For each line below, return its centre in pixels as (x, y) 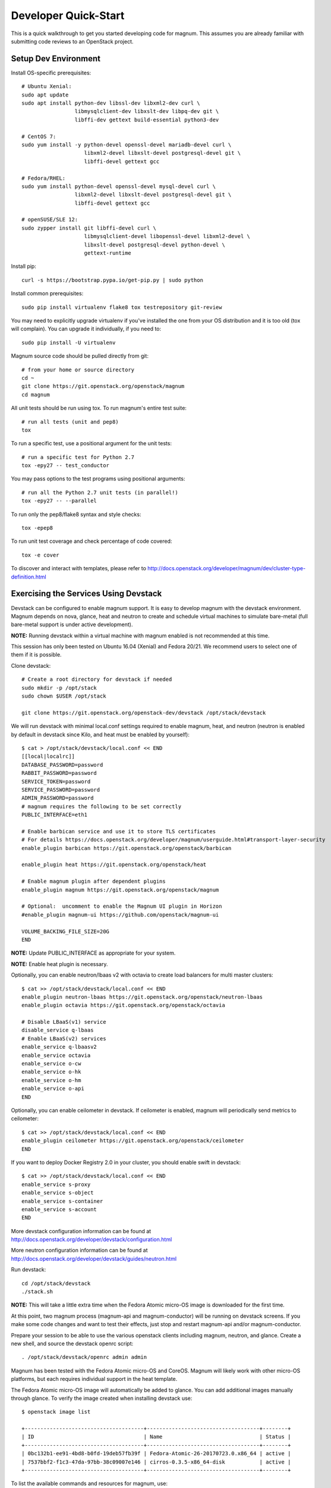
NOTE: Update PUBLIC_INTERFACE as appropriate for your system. (93, 953)
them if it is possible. (36, 655)
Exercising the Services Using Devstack (86, 594)
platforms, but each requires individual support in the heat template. (94, 1379)
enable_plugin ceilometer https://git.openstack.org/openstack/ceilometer (133, 1141)
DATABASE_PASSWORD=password (62, 765)
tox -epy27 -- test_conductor (66, 465)
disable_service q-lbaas (58, 1030)
